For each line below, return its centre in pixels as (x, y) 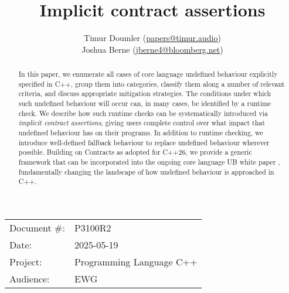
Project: (26, 261)
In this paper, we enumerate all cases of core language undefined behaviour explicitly (148, 74)
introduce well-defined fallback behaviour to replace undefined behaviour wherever (144, 142)
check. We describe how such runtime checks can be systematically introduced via (143, 113)
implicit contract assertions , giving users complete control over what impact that (142, 123)
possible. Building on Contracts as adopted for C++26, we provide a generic (135, 152)
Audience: (30, 278)
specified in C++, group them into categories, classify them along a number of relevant (152, 84)
